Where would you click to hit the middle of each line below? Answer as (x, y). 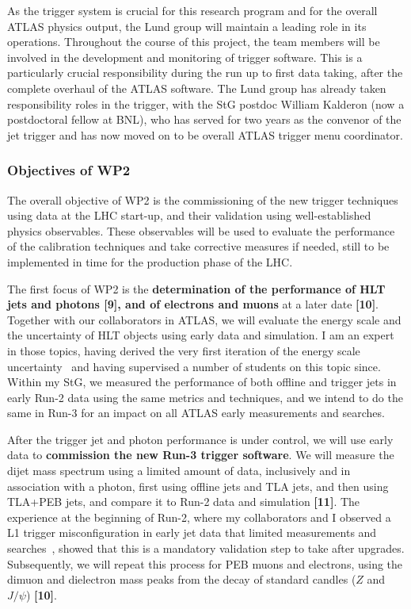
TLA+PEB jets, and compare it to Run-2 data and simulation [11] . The (184, 502)
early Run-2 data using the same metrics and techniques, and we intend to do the (205, 397)
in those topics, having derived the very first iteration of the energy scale (184, 350)
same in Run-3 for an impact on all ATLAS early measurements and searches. (196, 413)
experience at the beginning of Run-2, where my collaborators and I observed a (199, 517)
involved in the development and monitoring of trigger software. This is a (185, 57)
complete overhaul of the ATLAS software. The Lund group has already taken (197, 88)
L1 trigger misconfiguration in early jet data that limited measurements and (192, 532)
